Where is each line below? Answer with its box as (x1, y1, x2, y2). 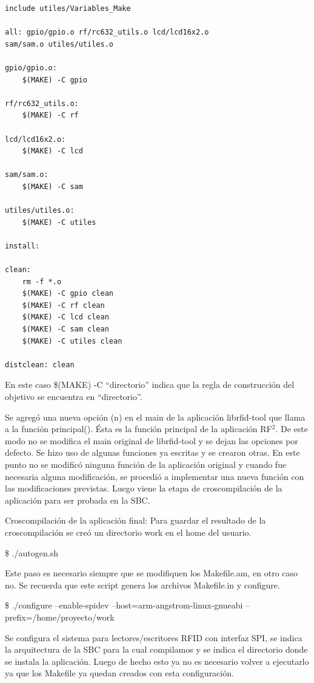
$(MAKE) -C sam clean (22, 325, 109, 334)
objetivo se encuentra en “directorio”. (5, 390, 142, 402)
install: (5, 241, 40, 250)
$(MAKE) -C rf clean (22, 301, 105, 310)
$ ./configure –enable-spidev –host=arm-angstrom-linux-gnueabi (5, 599, 243, 611)
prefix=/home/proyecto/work (5, 610, 115, 623)
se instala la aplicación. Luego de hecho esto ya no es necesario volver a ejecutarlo (5, 655, 309, 667)
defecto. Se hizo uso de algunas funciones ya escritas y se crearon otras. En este (5, 446, 300, 459)
